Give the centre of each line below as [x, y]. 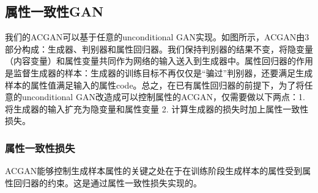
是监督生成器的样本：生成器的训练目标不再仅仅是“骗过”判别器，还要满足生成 [159, 72]
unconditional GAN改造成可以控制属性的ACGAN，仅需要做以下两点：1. [164, 97]
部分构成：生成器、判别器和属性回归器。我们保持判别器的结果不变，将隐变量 [159, 49]
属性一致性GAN [54, 11]
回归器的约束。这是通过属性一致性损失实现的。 [107, 182]
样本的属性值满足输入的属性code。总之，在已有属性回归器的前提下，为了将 [155, 85]
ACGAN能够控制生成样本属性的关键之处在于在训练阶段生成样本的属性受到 [154, 171]
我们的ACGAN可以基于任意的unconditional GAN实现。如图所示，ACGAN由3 [157, 37]
